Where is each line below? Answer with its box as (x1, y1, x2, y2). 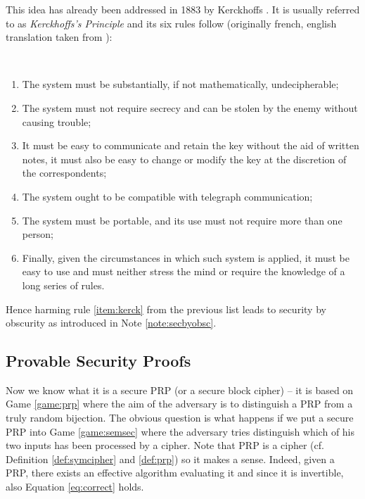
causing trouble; (22, 114, 91, 129)
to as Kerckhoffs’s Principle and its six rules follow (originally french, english (6, 15, 337, 30)
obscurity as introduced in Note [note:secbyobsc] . (6, 315, 217, 330)
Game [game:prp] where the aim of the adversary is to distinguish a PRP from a (6, 396, 353, 411)
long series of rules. (22, 277, 105, 292)
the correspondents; (22, 165, 107, 180)
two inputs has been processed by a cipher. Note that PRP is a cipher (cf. (6, 438, 324, 453)
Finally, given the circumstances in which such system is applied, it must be (22, 250, 350, 265)
